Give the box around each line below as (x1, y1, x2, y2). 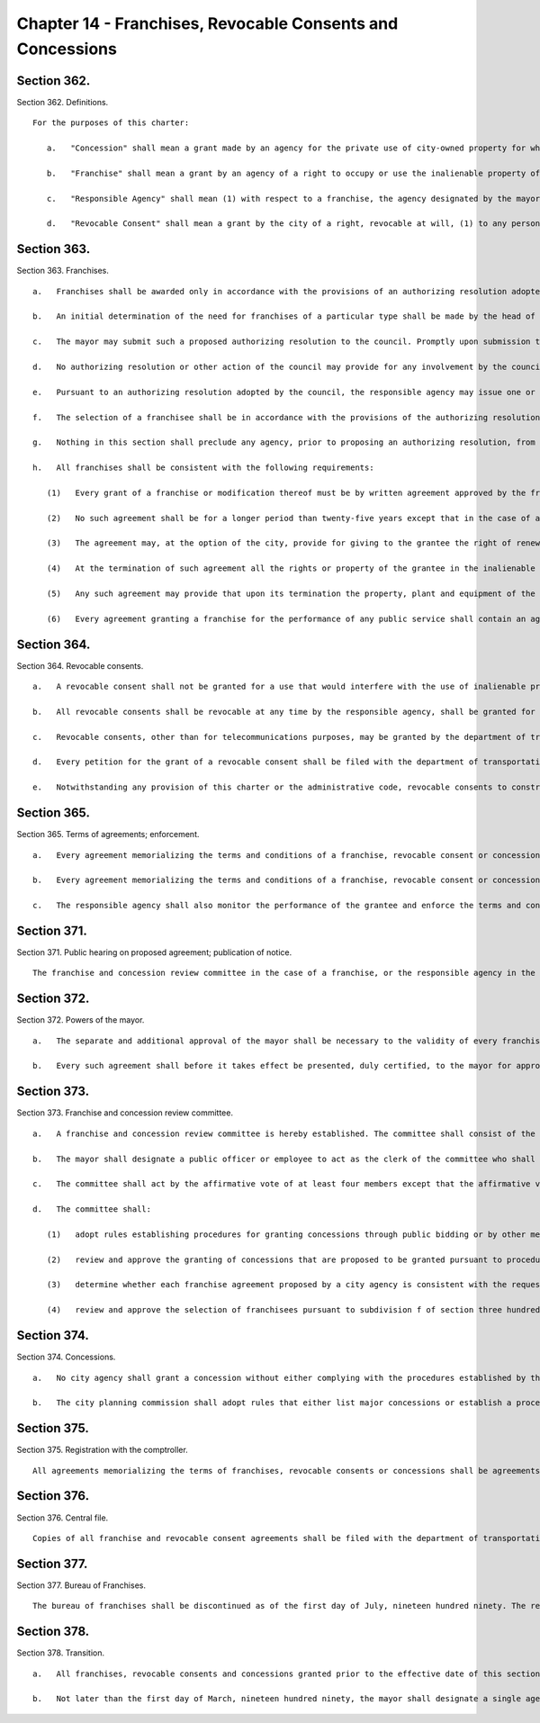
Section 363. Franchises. (16, 266, 110, 276)
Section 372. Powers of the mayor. (16, 1015, 145, 1025)
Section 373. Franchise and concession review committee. (16, 1107, 234, 1118)
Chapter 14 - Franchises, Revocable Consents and (16, 14, 399, 33)
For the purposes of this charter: (32, 118, 190, 128)
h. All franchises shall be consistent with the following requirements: (32, 463, 374, 473)
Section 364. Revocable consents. (16, 660, 144, 671)
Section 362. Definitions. (16, 96, 109, 107)
